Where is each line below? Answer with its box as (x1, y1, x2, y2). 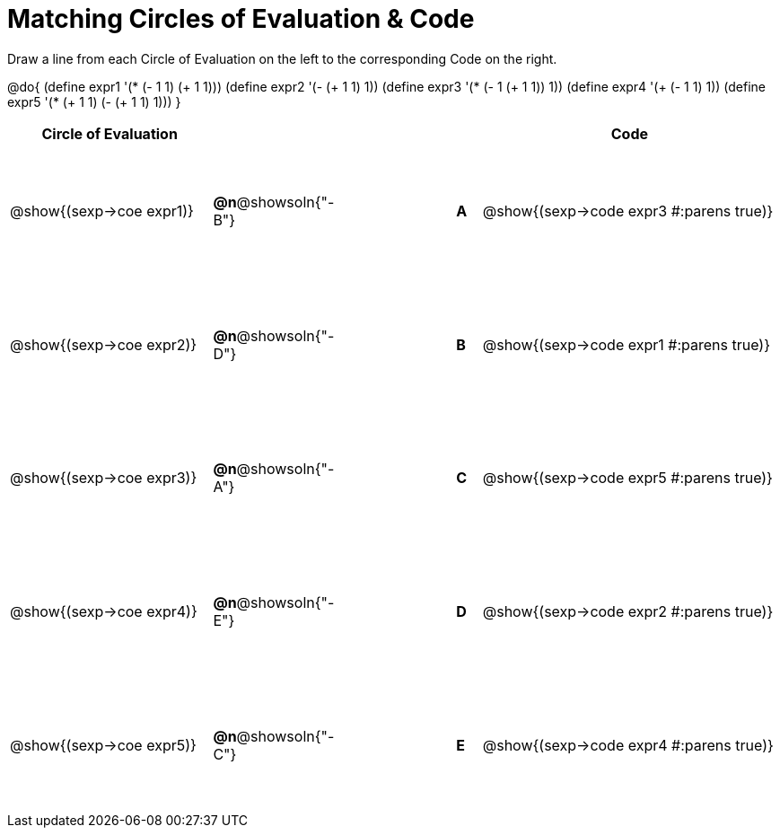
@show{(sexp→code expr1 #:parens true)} (482, 335, 770, 354)
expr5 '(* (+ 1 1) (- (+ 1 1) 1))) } (7, 93, 181, 110)
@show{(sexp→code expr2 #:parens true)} (482, 602, 774, 621)
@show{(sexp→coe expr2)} (10, 335, 197, 354)
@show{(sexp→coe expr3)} (10, 469, 197, 488)
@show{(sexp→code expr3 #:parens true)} (482, 202, 774, 221)
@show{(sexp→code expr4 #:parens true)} (482, 735, 774, 754)
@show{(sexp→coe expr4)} (10, 602, 197, 621)
